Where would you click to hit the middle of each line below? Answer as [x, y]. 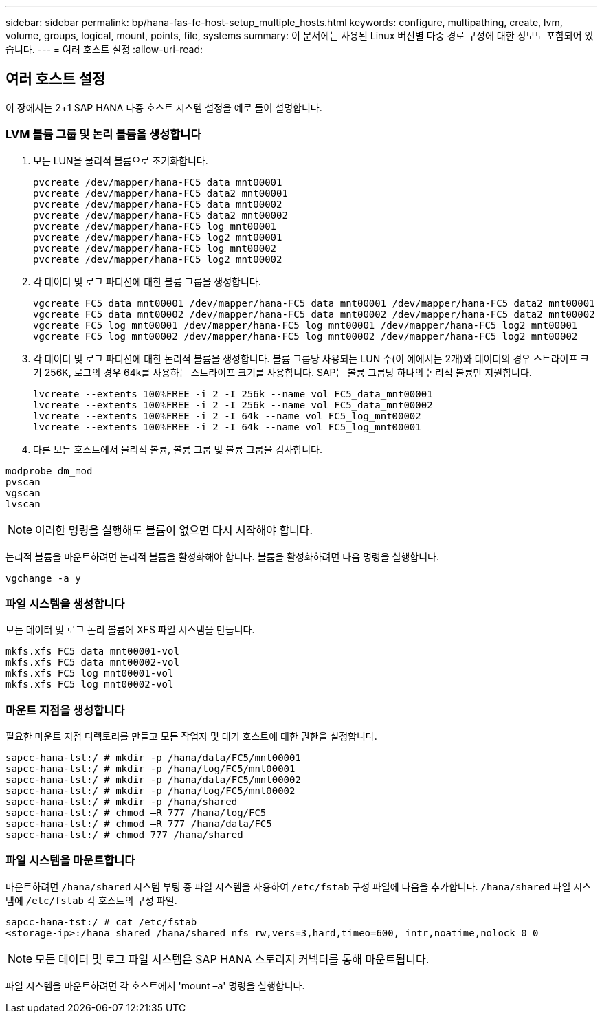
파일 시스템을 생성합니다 [65, 603]
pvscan [23, 482]
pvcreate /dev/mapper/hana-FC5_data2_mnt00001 [160, 193]
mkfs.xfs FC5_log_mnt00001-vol [90, 673]
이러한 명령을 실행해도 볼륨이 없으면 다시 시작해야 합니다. [174, 530]
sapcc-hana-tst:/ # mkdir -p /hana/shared [122, 802]
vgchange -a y [43, 578]
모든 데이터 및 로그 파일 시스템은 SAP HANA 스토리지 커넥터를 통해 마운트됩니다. [232, 959]
